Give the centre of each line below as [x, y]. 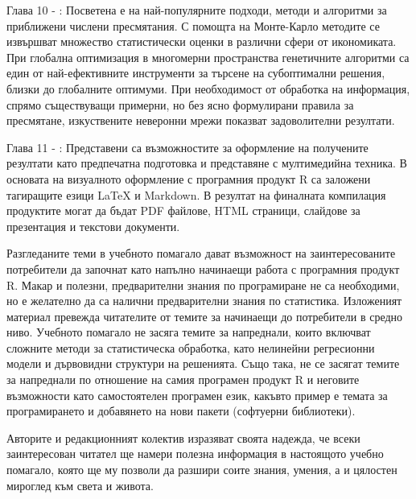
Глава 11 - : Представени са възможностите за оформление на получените [187, 147]
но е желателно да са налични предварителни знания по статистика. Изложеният [204, 301]
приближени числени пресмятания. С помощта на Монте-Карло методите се [193, 25]
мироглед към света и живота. [80, 485]
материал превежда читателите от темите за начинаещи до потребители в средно [205, 316]
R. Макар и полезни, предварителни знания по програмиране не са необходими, [203, 285]
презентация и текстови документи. [93, 226]
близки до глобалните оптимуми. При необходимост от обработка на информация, [208, 88]
